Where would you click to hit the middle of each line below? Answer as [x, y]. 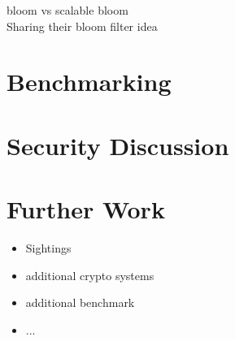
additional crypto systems [90, 275]
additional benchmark [80, 302]
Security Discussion [118, 145]
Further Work [86, 209]
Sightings [48, 248]
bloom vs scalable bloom [67, 10]
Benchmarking [89, 82]
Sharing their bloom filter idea [82, 26]
